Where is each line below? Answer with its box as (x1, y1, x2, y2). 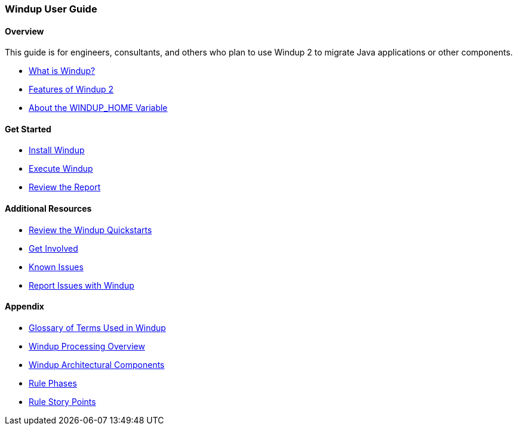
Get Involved (29, 243, 78, 253)
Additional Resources (5, 203, 92, 214)
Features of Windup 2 (29, 84, 114, 95)
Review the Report (29, 182, 101, 193)
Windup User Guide (5, 3, 97, 15)
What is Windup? (29, 66, 96, 76)
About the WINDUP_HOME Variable (29, 103, 168, 113)
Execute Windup (29, 163, 93, 174)
